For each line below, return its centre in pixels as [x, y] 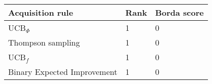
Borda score [179, 12]
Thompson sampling [44, 42]
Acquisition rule [41, 12]
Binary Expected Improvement [63, 72]
